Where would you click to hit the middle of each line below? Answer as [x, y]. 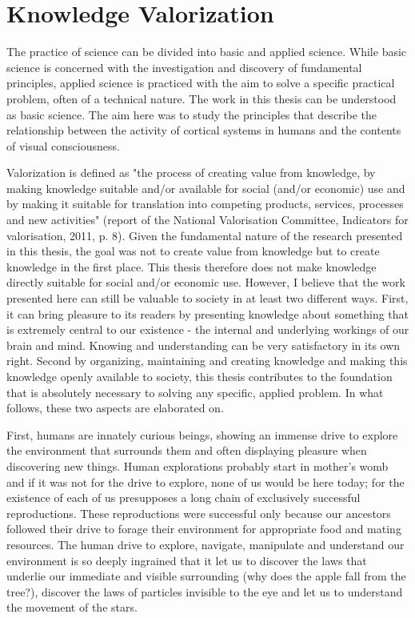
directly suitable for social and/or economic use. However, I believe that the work [206, 282]
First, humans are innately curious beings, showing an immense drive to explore [202, 434]
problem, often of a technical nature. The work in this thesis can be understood [202, 98]
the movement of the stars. [72, 607]
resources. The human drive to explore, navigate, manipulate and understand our [206, 544]
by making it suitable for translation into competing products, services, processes [205, 204]
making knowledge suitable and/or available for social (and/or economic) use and [206, 188]
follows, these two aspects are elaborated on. [115, 408]
